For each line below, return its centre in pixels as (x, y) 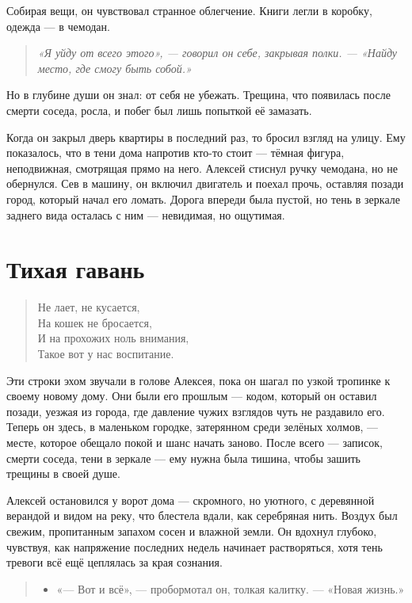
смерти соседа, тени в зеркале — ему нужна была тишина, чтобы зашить (183, 458)
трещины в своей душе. (63, 473)
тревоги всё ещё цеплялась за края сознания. (114, 562)
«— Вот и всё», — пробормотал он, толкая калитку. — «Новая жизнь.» (231, 588)
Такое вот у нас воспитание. (106, 354)
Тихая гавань (76, 269)
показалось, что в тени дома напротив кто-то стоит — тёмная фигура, (175, 153)
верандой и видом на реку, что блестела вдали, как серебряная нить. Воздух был (202, 515)
